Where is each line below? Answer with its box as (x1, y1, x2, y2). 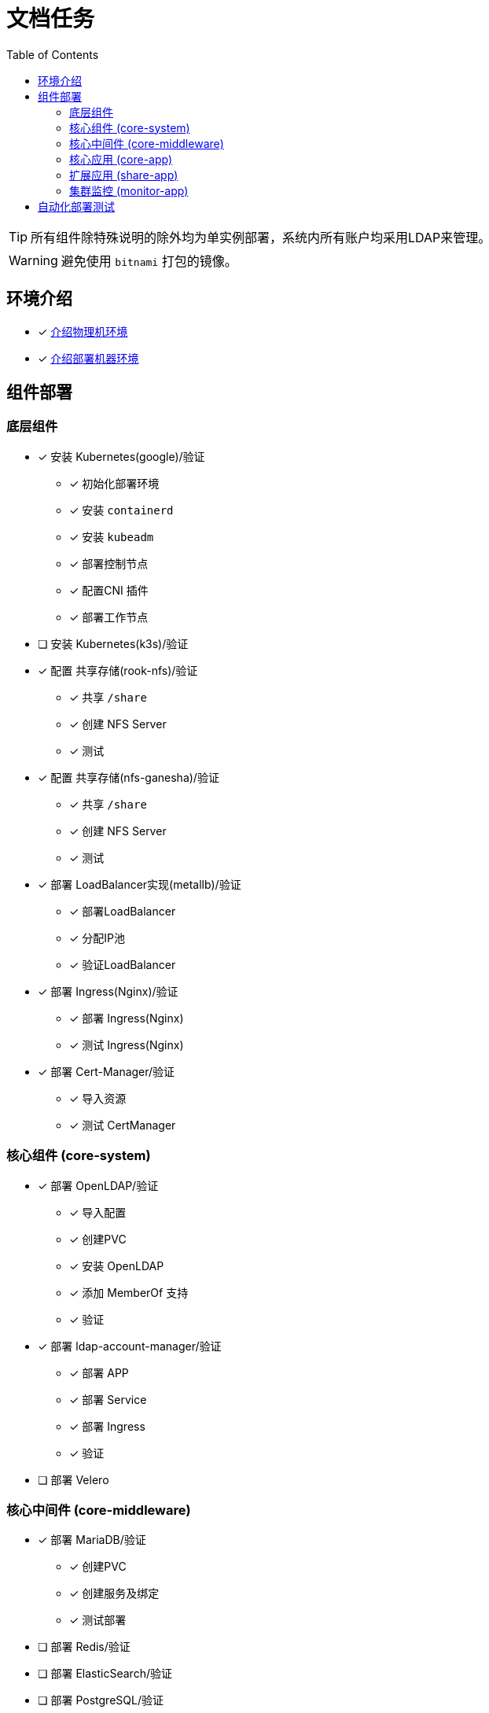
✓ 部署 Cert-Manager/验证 (38, 1064, 175, 1078)
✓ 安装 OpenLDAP (69, 1258, 164, 1273)
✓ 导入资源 (69, 1091, 127, 1105)
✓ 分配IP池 (69, 930, 126, 945)
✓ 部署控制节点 (69, 556, 149, 570)
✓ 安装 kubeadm (69, 529, 154, 543)
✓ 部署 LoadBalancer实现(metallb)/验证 (38, 877, 241, 891)
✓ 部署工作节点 (69, 610, 149, 624)
